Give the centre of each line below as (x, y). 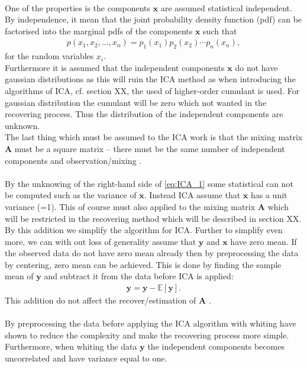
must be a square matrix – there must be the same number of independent (150, 148)
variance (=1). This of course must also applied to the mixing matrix (130, 206)
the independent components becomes (216, 346)
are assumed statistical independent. (226, 7)
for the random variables (49, 56)
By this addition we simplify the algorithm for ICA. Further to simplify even (144, 230)
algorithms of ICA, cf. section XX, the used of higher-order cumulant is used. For (152, 90)
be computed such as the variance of (71, 195)
